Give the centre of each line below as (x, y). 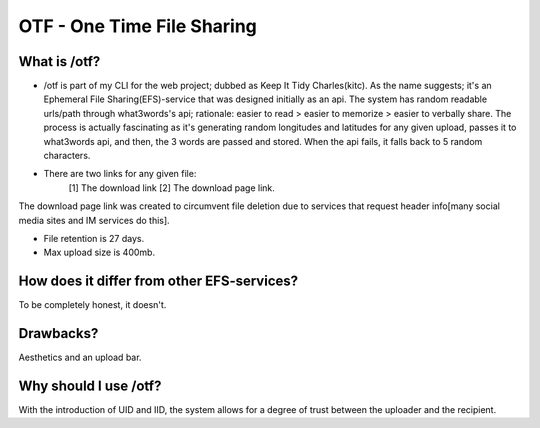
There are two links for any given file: (120, 174)
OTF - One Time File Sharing (137, 26)
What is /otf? (59, 61)
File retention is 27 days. (94, 238)
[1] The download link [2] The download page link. (171, 187)
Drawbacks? (58, 333)
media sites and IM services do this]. (94, 220)
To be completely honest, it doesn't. (92, 305)
